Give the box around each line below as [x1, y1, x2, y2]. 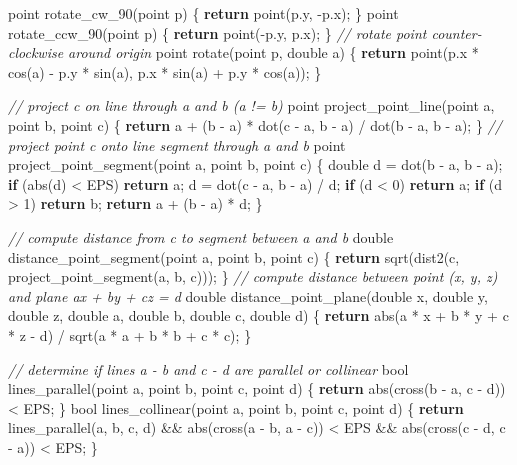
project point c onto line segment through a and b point [8, 134, 346, 155]
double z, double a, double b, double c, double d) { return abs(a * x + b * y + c [8, 305, 509, 326]
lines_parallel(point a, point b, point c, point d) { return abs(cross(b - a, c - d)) [8, 378, 506, 399]
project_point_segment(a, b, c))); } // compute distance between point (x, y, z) [8, 266, 498, 287]
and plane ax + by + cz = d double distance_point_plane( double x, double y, [8, 285, 488, 306]
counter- [431, 22, 482, 43]
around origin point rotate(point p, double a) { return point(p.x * [68, 42, 479, 63]
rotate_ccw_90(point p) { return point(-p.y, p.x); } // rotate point [8, 22, 427, 43]
